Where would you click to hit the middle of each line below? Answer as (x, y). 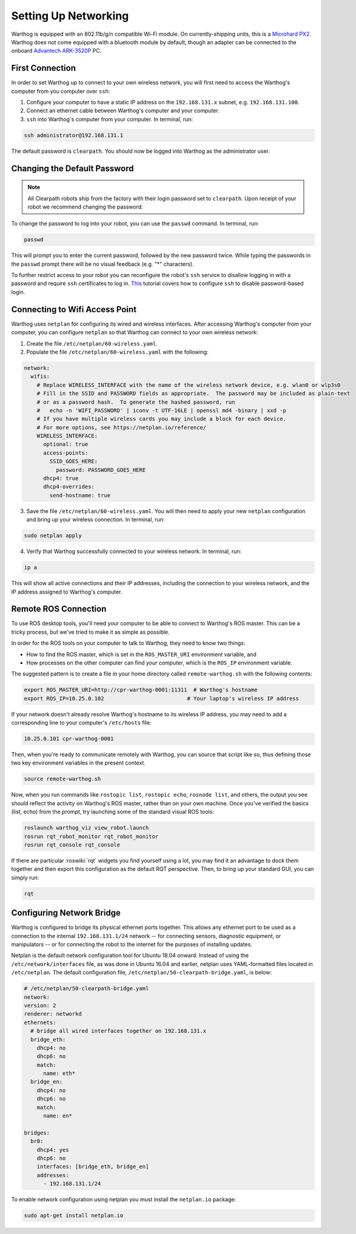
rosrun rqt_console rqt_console (72, 845)
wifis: (40, 377)
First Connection (43, 68)
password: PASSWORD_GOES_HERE (100, 470)
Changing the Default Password (72, 168)
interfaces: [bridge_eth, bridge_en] (93, 1167)
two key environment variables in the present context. (78, 763)
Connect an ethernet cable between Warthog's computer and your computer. (123, 111)
